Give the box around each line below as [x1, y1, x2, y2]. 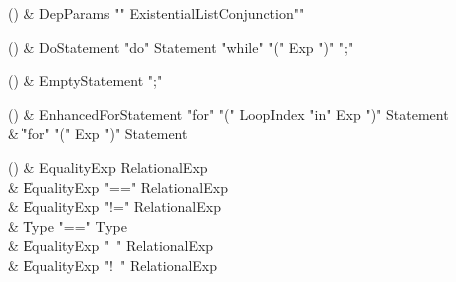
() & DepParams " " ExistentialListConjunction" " [8, 3, 305, 23]
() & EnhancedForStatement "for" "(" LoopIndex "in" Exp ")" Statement [8, 103, 449, 124]
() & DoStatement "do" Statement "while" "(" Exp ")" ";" [8, 36, 354, 57]
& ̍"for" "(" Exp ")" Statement [8, 123, 188, 144]
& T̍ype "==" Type [8, 215, 127, 236]
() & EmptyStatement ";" [8, 70, 163, 91]
